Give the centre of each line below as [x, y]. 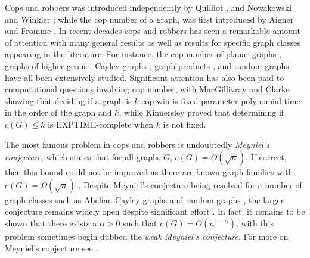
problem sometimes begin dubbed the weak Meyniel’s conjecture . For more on [147, 236]
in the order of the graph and [58, 112]
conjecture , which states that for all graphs [83, 157]
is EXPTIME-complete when [100, 124]
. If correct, [266, 157]
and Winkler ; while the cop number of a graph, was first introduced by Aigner [149, 19]
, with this [255, 223]
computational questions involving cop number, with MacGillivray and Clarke [147, 89]
